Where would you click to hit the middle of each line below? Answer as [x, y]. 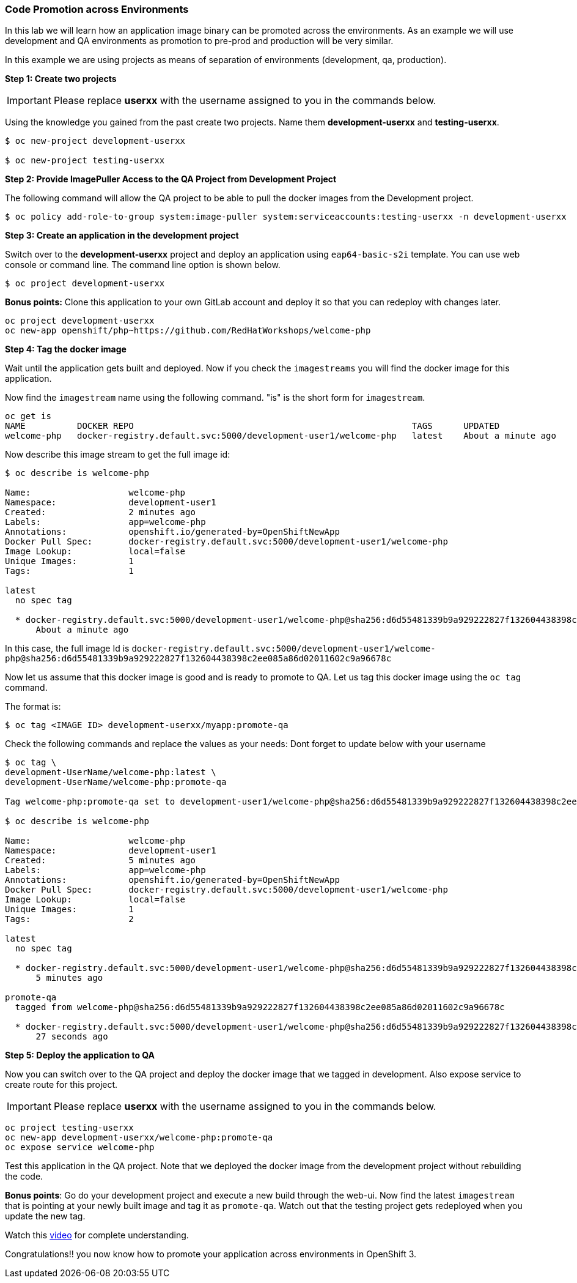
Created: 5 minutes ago [100, 861]
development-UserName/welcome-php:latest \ [111, 772]
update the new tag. [45, 1216]
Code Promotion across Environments [97, 9]
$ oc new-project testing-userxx [85, 161]
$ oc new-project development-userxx [95, 141]
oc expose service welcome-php [80, 1147]
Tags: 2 [69, 919]
